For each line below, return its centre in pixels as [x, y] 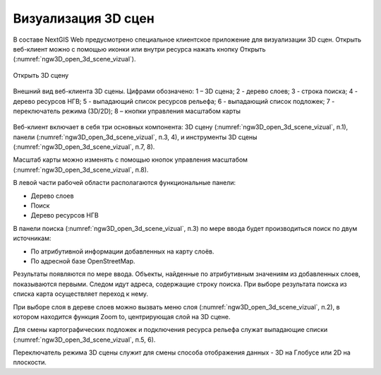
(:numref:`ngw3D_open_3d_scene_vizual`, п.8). [81, 169]
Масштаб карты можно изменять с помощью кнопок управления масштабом [131, 160]
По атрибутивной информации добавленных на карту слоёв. [122, 251]
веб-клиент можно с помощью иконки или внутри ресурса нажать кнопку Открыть [139, 49]
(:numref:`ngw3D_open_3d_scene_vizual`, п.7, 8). [84, 147]
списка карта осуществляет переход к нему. [80, 294]
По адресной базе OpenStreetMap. [83, 261]
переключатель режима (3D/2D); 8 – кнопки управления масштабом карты [127, 111]
